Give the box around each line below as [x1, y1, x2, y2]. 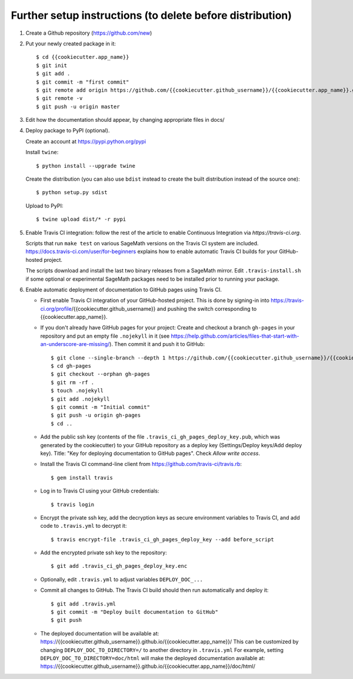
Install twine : [25, 149, 59, 156]
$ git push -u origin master [36, 103, 120, 110]
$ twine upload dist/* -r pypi [36, 216, 126, 223]
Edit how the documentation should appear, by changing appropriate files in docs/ [25, 117, 225, 124]
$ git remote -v [36, 95, 83, 102]
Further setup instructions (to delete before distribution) [11, 9, 292, 22]
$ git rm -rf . [51, 379, 95, 385]
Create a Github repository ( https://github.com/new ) [25, 29, 152, 36]
